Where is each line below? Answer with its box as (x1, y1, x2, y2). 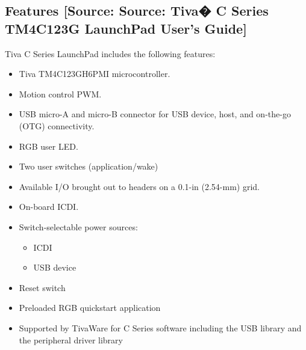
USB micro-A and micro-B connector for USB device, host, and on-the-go (19, 108, 291, 120)
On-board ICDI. (19, 200, 79, 213)
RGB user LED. (19, 140, 78, 152)
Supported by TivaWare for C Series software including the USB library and (19, 321, 302, 334)
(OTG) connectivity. (19, 119, 95, 132)
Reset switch (19, 281, 66, 293)
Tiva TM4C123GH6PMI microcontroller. (19, 67, 170, 80)
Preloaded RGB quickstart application (19, 301, 161, 314)
